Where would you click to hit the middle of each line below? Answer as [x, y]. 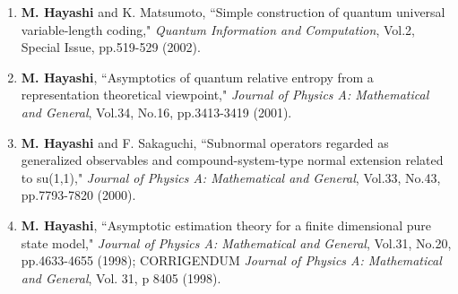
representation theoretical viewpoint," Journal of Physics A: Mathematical [225, 95]
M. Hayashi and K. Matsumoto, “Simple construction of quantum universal [233, 12]
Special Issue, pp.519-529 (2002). [111, 47]
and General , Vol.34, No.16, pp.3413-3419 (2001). [156, 112]
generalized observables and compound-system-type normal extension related [232, 160]
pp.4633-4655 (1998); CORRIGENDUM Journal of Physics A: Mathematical [231, 260]
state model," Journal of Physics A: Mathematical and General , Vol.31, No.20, [236, 242]
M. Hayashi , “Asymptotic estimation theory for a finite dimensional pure [226, 225]
